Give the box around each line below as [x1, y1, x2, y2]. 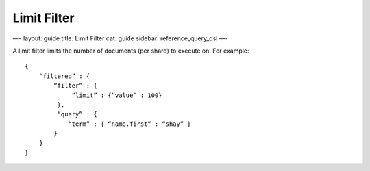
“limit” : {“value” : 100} [71, 91, 162, 99]
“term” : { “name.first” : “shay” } [68, 120, 191, 128]
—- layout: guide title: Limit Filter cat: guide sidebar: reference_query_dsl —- [12, 34, 229, 42]
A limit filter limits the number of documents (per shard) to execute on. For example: [12, 47, 249, 55]
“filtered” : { [38, 72, 90, 80]
